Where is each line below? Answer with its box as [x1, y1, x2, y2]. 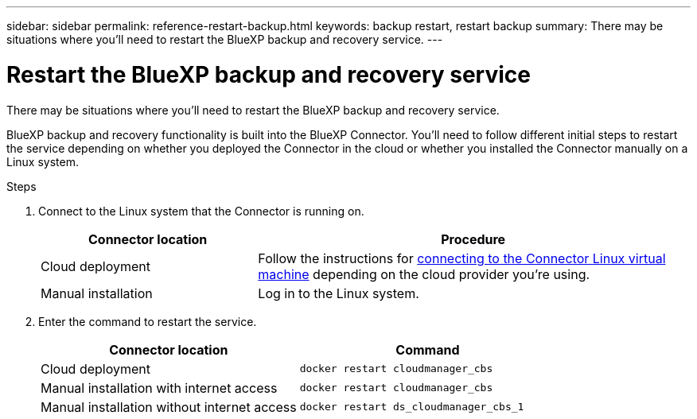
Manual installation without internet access [41, 398, 297, 415]
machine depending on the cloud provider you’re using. [258, 266, 590, 282]
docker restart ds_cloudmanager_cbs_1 [299, 401, 524, 413]
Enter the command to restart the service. [38, 314, 257, 328]
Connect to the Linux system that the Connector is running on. [38, 204, 364, 218]
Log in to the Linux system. [258, 285, 419, 301]
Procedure [441, 231, 506, 247]
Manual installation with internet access [41, 379, 278, 396]
